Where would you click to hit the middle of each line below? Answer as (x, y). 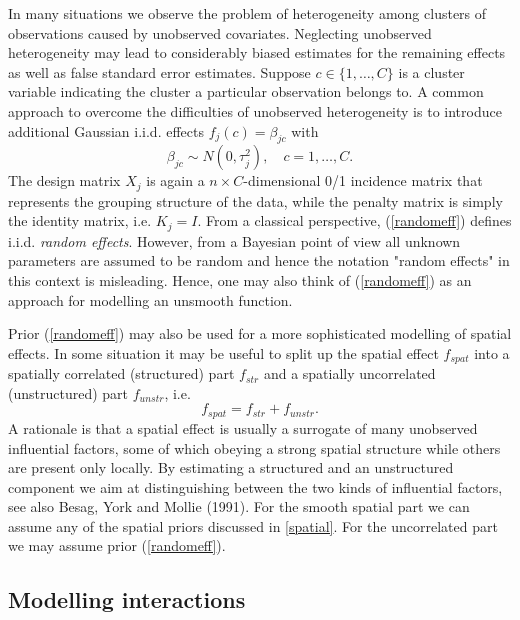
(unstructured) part (68, 392)
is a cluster (431, 71)
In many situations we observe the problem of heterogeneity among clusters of (247, 13)
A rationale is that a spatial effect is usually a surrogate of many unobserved (243, 427)
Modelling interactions (127, 599)
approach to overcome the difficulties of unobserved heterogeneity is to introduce (255, 110)
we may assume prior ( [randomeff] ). (117, 545)
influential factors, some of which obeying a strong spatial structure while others (254, 447)
